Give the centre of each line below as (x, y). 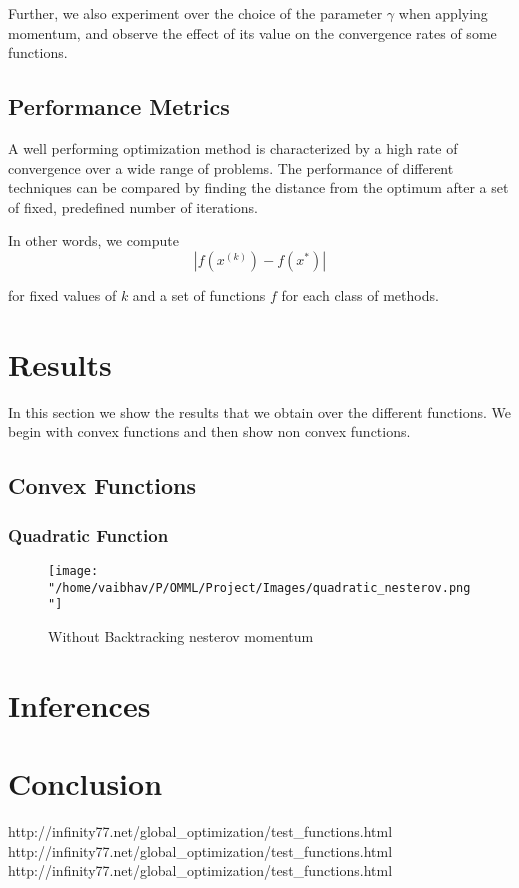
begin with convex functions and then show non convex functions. (209, 431)
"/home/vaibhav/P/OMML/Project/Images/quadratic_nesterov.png (259, 587)
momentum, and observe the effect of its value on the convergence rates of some (252, 32)
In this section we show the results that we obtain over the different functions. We (259, 411)
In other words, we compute (93, 240)
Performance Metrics (119, 106)
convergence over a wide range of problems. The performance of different (231, 167)
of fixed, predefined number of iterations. (133, 206)
